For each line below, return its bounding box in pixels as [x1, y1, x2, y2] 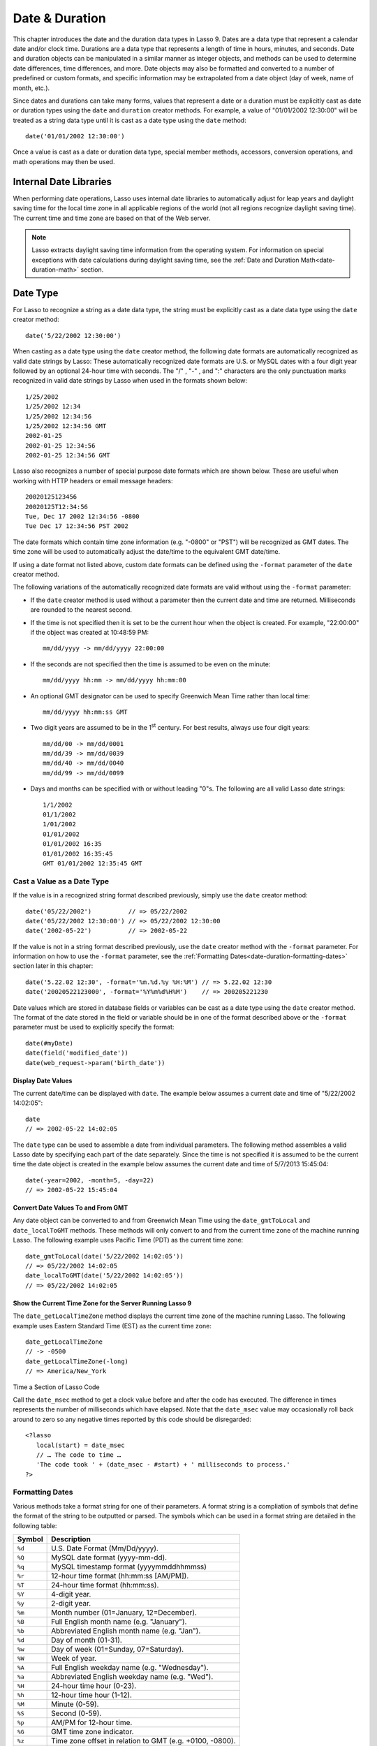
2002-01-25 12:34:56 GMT [25, 451, 110, 460]
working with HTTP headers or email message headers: [13, 476, 173, 485]
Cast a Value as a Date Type [13, 876, 110, 886]
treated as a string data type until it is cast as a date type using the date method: [13, 116, 247, 124]
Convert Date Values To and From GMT [13, 1203, 128, 1212]
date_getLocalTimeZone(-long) [25, 1357, 129, 1365]
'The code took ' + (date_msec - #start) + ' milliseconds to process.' [36, 1460, 290, 1469]
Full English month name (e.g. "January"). [51, 1617, 187, 1627]
